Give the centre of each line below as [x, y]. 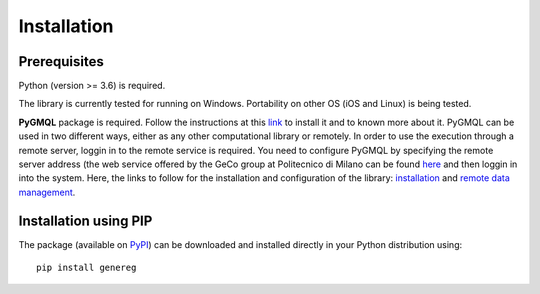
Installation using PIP [85, 220]
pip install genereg [86, 268]
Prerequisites [61, 61]
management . [47, 192]
